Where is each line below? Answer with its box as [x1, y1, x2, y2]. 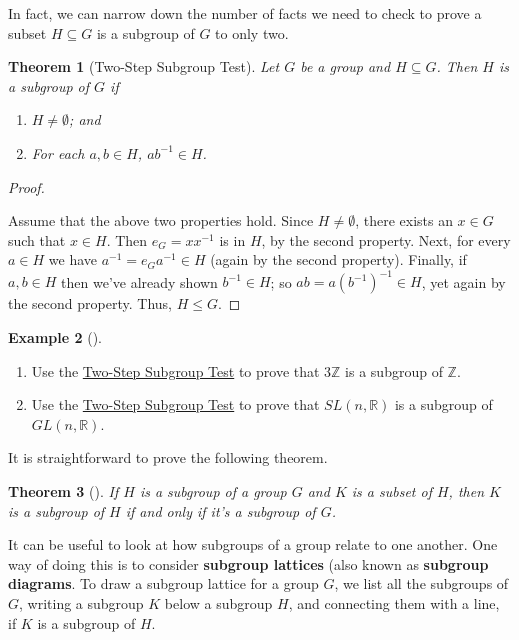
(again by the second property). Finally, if [210, 249, 467, 270]
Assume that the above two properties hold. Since [8, 210, 314, 231]
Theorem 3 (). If [8, 481, 119, 501]
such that [8, 229, 66, 250]
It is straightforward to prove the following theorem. [8, 447, 328, 468]
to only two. [215, 22, 289, 43]
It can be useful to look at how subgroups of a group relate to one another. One [8, 534, 498, 555]
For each [31, 142, 85, 163]
